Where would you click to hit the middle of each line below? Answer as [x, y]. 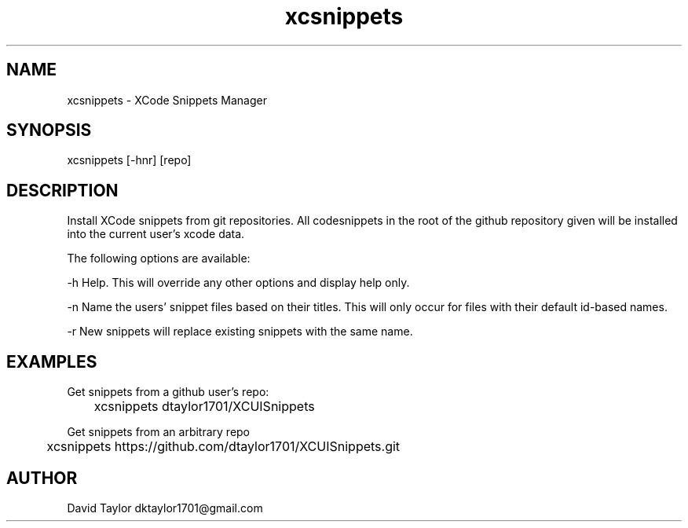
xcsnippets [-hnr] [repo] [129, 160]
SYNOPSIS [49, 130]
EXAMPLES [52, 361]
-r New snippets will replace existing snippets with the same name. [240, 332]
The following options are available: [159, 258]
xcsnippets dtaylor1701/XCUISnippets [204, 407]
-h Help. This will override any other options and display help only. [238, 283]
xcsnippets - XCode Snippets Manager [167, 100]
